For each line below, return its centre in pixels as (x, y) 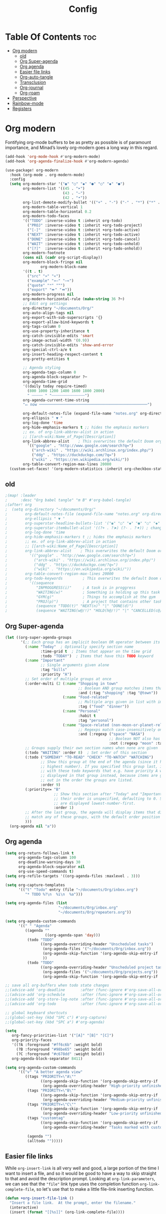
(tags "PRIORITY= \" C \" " (52, 1104)
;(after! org (19, 505)
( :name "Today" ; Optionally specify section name (79, 647)
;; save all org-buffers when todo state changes (57, 986)
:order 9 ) (50, 785)
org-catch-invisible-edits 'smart (58, 336)
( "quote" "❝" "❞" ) (46, 285)
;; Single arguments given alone (75, 665)
